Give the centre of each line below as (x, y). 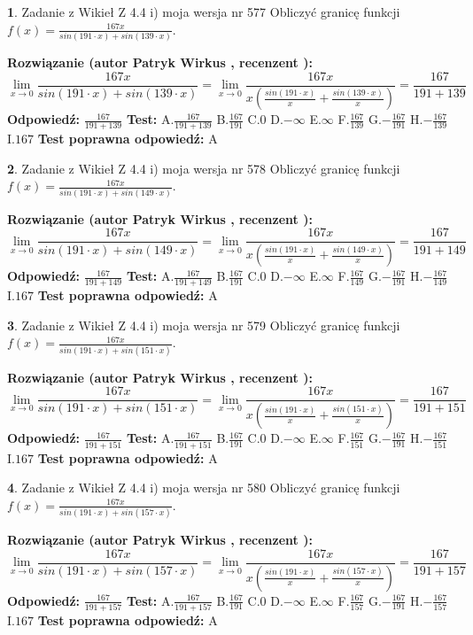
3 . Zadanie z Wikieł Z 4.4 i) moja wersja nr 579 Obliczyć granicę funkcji (204, 325)
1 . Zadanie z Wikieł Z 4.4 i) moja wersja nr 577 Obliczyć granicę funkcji (204, 12)
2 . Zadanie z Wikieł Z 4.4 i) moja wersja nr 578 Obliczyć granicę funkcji (204, 168)
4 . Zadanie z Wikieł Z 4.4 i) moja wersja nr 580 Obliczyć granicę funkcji (204, 488)
